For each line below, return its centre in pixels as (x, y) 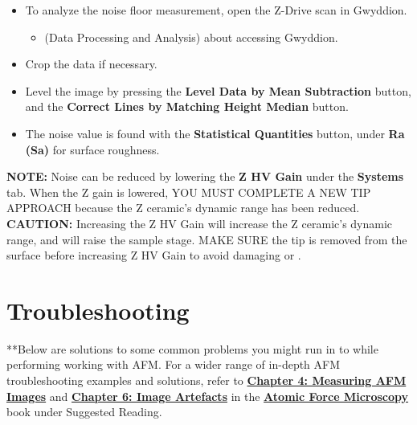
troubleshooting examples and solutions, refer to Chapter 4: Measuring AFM (206, 380)
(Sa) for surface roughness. (92, 149)
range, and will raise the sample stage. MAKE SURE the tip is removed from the (207, 239)
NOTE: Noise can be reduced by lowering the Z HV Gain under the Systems (205, 176)
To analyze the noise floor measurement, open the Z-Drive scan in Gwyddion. (216, 10)
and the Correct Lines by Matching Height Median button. (187, 106)
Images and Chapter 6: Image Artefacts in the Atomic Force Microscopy (208, 396)
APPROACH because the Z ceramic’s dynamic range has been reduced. (183, 208)
